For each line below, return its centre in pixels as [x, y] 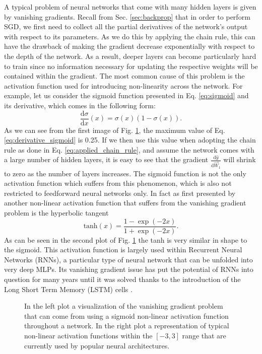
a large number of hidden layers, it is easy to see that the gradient [106, 159]
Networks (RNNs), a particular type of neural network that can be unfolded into [128, 259]
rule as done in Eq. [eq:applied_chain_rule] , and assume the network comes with [129, 149]
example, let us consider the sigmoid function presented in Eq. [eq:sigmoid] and [126, 95]
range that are [204, 336]
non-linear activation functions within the [88, 336]
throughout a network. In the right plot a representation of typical [127, 326]
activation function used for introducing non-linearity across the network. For [123, 85]
